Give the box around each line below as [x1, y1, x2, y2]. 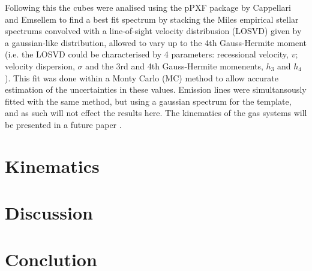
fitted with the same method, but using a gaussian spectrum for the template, [5, 95, 292, 107]
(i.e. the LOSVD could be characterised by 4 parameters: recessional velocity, [5, 48, 289, 60]
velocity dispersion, [5, 59, 75, 72]
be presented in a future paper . [5, 118, 122, 130]
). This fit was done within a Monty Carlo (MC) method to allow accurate [5, 71, 278, 84]
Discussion [5, 200, 93, 225]
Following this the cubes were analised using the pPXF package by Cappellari [5, 1, 291, 13]
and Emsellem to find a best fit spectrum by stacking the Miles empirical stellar [5, 13, 299, 25]
